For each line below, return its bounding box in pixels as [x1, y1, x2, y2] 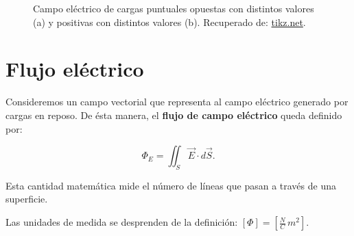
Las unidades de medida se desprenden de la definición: [5, 215, 238, 229]
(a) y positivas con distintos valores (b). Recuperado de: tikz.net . [33, 14, 306, 29]
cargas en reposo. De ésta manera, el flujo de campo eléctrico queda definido [5, 107, 342, 122]
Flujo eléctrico [5, 55, 144, 83]
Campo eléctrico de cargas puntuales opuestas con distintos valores [33, 1, 314, 15]
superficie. [5, 192, 48, 206]
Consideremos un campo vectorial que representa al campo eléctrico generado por [5, 94, 349, 109]
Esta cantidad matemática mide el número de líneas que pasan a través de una [5, 178, 336, 192]
